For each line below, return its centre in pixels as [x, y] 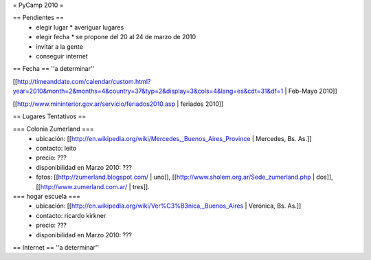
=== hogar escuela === [47, 197]
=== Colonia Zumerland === [53, 129]
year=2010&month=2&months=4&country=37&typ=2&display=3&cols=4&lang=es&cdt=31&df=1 [148, 91]
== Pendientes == [38, 18]
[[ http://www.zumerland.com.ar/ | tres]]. [93, 186]
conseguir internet [62, 56]
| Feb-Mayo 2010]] [311, 91]
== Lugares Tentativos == [49, 116]
